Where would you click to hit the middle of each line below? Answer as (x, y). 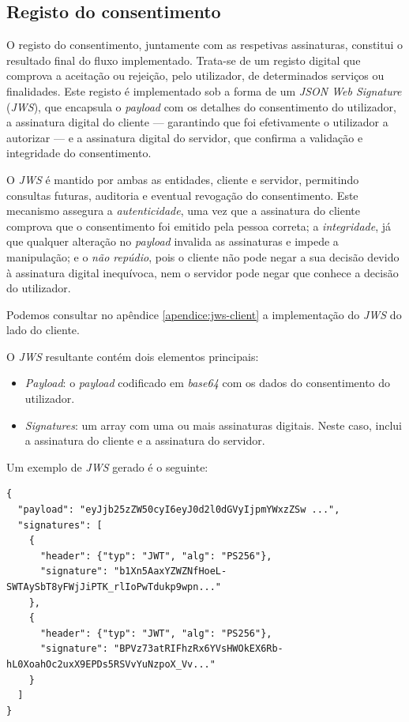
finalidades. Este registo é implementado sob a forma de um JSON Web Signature (204, 90)
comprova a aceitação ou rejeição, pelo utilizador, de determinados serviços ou (195, 75)
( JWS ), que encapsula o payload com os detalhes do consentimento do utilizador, (201, 106)
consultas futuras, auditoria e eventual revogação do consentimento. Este (182, 195)
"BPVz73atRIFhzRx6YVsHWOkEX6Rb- (199, 649)
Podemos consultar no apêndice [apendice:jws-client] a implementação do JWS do (204, 314)
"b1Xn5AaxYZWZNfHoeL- (171, 572)
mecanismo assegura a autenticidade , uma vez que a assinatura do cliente (183, 211)
